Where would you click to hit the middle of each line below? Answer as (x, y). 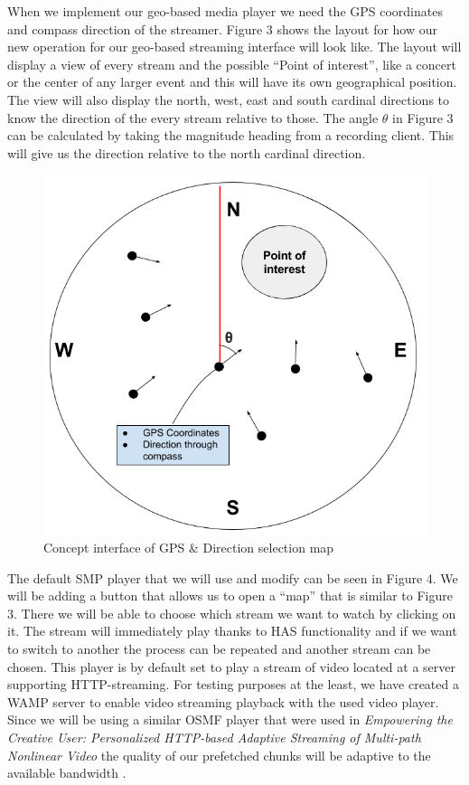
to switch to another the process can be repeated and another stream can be (219, 649)
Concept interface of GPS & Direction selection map (189, 548)
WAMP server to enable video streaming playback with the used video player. (223, 701)
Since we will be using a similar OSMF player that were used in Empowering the (230, 719)
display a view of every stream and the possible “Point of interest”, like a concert (232, 64)
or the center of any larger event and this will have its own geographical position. (232, 82)
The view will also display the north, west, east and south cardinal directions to (229, 99)
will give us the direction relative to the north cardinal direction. (187, 152)
